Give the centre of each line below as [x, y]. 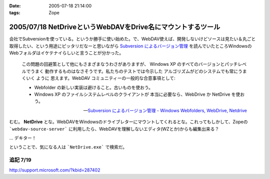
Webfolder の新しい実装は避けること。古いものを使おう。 [94, 87]
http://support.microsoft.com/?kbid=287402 [55, 170]
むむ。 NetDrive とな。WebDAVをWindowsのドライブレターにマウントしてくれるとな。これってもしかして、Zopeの [128, 122]
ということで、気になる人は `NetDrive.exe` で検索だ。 [68, 147]
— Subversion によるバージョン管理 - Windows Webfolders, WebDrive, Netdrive [165, 110]
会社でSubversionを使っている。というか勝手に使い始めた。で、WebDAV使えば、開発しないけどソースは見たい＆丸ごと [132, 39]
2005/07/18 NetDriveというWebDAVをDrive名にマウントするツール [115, 27]
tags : [15, 13]
